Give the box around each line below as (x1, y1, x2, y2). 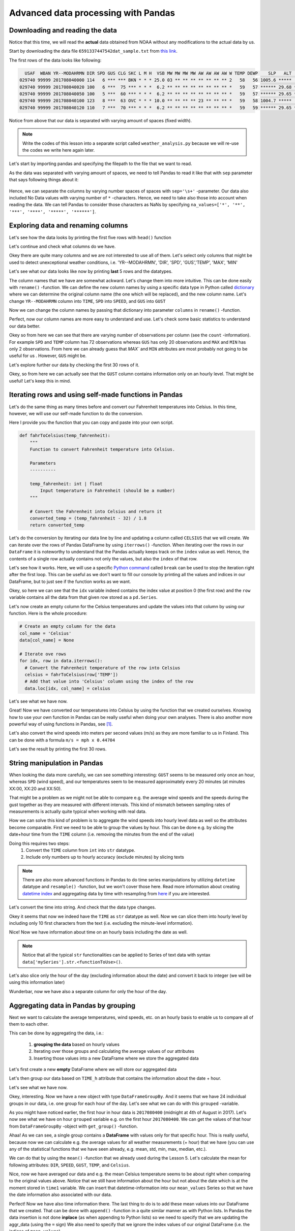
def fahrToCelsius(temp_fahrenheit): (19, 433, 111, 438)
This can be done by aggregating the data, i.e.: (9, 1030, 104, 1036)
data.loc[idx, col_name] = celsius (25, 685, 111, 691)
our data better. (9, 323, 41, 329)
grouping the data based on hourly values (33, 1041, 120, 1047)
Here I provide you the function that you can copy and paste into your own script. (9, 420, 174, 425)
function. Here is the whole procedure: (9, 611, 88, 616)
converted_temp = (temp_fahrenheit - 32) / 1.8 (29, 515, 147, 521)
